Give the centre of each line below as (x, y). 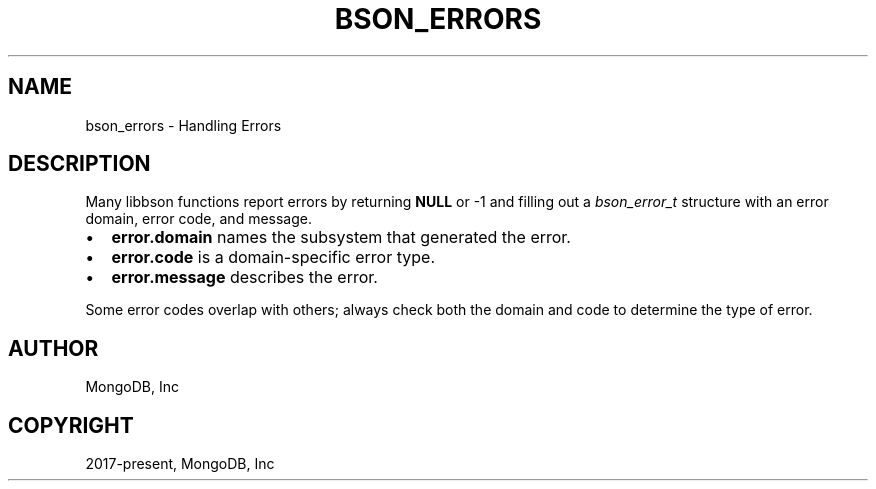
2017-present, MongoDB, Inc (180, 464)
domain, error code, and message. (198, 219)
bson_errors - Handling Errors (183, 125)
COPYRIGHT (71, 425)
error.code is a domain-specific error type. (273, 257)
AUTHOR (53, 348)
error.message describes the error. (244, 277)
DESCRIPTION (79, 164)
